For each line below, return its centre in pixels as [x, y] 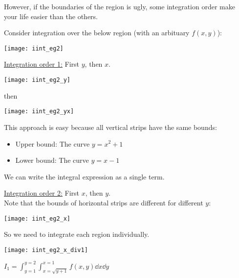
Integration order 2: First [42, 193]
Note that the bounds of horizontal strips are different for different [104, 202]
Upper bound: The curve [53, 143]
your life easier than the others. [51, 16]
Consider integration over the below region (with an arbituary [97, 33]
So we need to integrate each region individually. [77, 234]
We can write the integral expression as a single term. [84, 176]
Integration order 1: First [42, 64]
